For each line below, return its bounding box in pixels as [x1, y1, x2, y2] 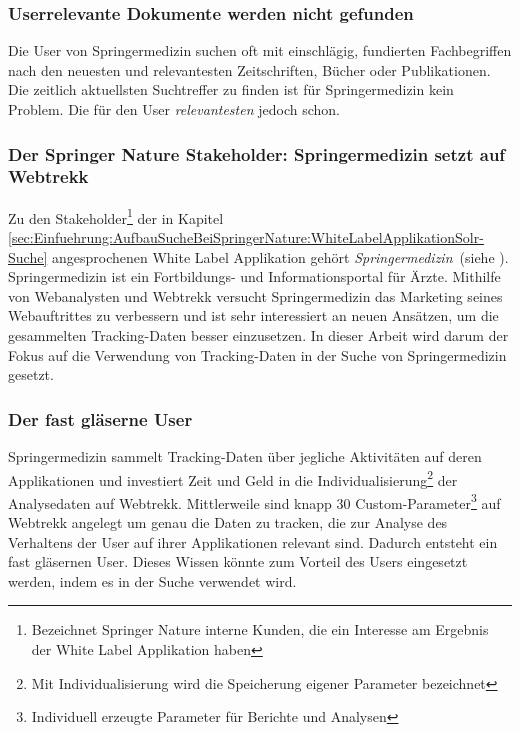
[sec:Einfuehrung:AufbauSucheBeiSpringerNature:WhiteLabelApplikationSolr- [8, 226, 484, 247]
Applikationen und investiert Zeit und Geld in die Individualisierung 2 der [8, 466, 458, 490]
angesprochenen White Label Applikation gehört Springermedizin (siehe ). [51, 246, 509, 267]
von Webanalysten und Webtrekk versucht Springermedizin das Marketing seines [8, 285, 503, 306]
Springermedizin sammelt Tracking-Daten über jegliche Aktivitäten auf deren [8, 445, 482, 466]
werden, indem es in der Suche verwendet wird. [8, 570, 297, 591]
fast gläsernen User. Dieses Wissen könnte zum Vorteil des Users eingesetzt [8, 551, 468, 572]
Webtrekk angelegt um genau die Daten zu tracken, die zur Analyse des [8, 512, 448, 533]
